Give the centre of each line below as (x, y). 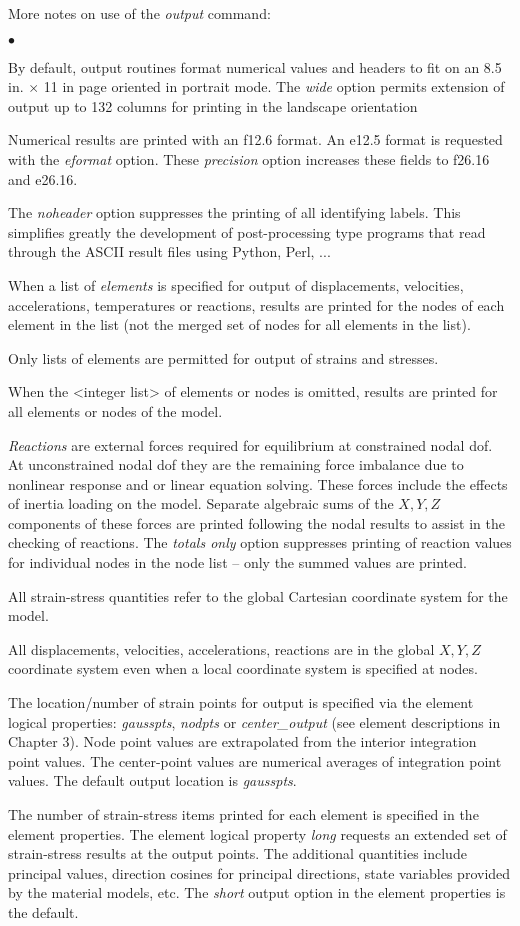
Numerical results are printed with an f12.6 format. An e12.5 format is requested (255, 139)
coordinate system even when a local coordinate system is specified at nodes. (243, 668)
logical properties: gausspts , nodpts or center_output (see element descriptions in (254, 721)
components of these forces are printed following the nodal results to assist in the (256, 522)
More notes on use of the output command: (139, 13)
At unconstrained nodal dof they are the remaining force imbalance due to (236, 464)
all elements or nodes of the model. (115, 410)
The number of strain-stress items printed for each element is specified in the (243, 814)
